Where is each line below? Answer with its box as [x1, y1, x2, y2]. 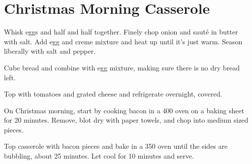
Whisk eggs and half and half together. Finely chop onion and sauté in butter [4, 27, 238, 37]
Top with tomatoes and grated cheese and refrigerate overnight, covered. [4, 89, 222, 99]
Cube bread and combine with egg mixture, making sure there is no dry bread [4, 62, 240, 72]
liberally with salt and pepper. [4, 46, 96, 56]
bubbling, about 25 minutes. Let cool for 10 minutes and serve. [4, 151, 194, 161]
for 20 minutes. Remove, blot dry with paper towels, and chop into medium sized [4, 115, 249, 125]
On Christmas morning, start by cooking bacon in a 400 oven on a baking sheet [4, 105, 245, 115]
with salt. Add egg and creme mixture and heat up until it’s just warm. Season [4, 36, 243, 46]
